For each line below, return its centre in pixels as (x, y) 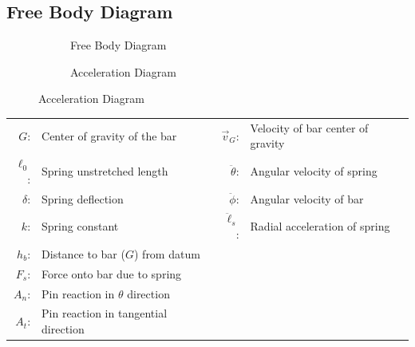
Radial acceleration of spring (320, 226)
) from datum (167, 253)
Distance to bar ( (83, 253)
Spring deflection (83, 198)
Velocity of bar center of (309, 127)
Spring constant (80, 226)
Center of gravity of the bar (109, 135)
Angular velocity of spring (314, 170)
